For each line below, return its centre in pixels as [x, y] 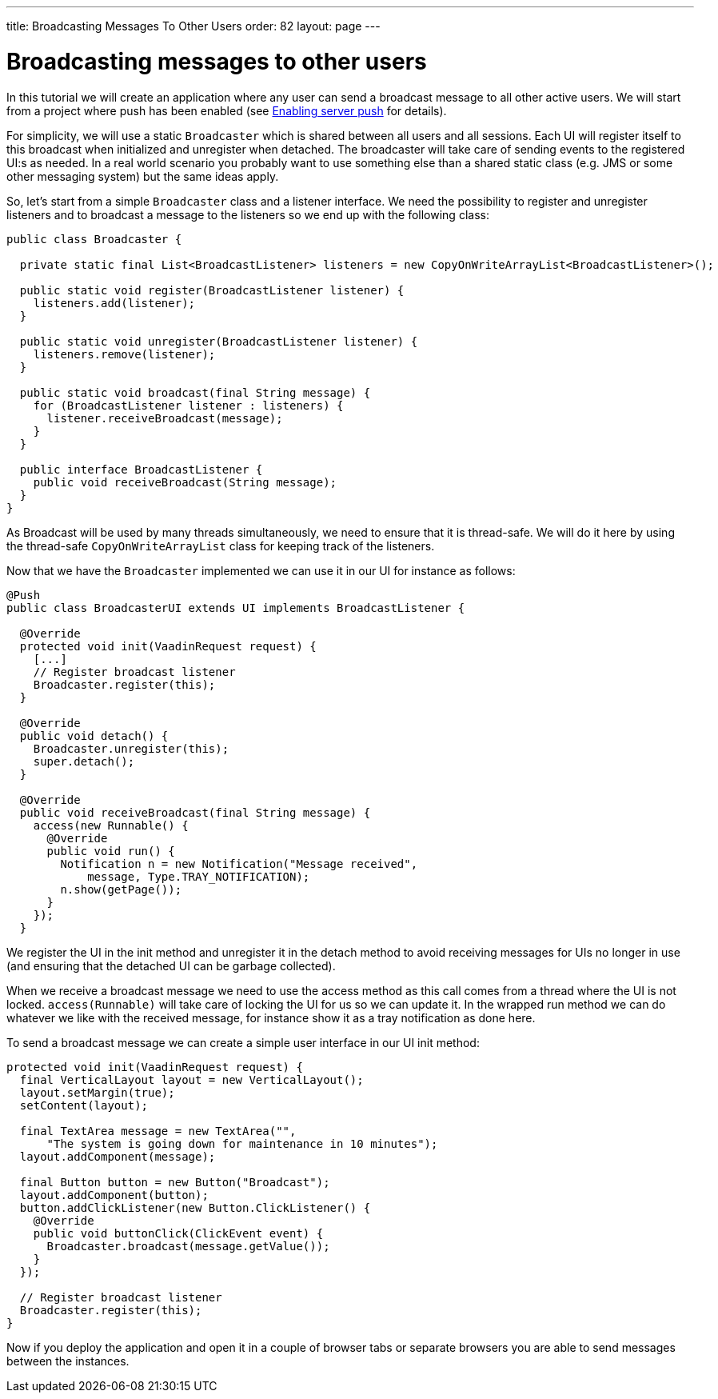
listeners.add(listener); [114, 303]
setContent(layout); [84, 1105]
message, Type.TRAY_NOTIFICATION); [199, 876]
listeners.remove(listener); [124, 354]
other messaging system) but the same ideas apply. [143, 176]
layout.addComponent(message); [118, 1156]
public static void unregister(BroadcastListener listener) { [219, 341]
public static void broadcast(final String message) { [195, 392]
